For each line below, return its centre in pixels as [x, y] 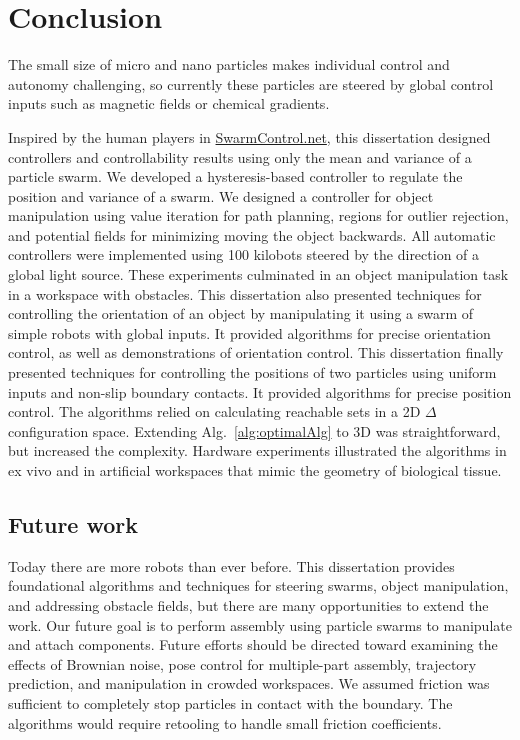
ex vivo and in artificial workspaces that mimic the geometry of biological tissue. [255, 470]
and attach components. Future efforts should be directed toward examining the [253, 644]
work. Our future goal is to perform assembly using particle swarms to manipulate [260, 624]
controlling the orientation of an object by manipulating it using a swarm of [241, 313]
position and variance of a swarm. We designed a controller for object [221, 195]
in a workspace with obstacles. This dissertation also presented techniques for [245, 293]
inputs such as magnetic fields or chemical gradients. [169, 103]
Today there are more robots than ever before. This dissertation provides [231, 565]
